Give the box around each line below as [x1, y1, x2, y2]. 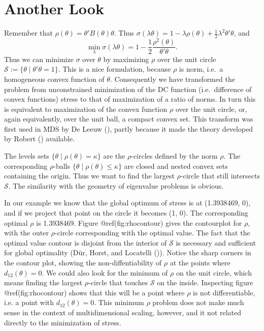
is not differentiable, [193, 287, 255, 297]
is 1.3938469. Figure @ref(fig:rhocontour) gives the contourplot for [36, 217, 242, 228]
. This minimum [94, 297, 144, 308]
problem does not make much [152, 297, 244, 308]
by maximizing [103, 53, 149, 64]
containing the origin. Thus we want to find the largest [4, 170, 175, 181]
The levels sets [4, 151, 49, 161]
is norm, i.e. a [179, 64, 223, 74]
